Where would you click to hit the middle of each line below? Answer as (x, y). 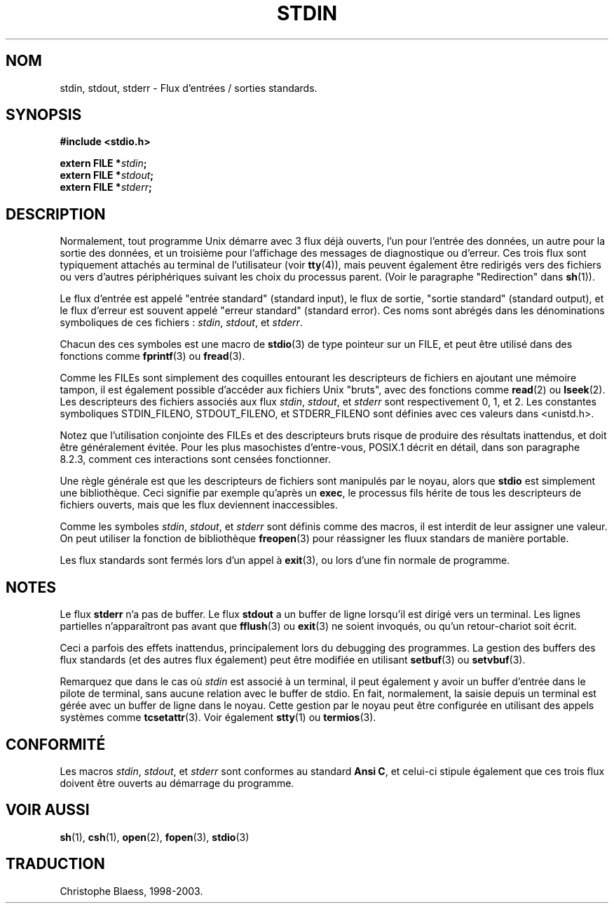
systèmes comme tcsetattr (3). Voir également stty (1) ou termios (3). (218, 718)
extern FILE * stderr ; (106, 187)
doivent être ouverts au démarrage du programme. (177, 783)
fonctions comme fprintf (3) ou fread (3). (152, 356)
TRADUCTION (55, 864)
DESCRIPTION (56, 214)
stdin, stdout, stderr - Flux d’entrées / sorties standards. (189, 88)
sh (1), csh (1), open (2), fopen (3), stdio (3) (155, 837)
